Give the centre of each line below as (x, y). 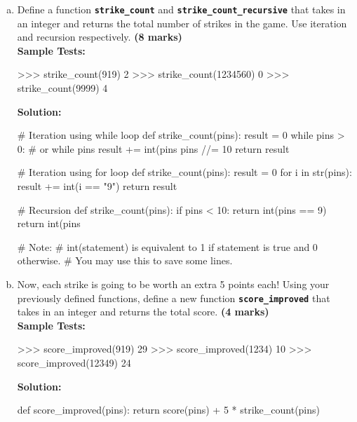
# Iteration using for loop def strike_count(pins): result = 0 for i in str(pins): (184, 172)
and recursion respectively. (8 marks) (100, 37)
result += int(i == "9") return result (97, 186)
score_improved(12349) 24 (74, 362)
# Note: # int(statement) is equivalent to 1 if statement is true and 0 (167, 246)
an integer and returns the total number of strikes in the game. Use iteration (182, 23)
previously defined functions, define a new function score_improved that (174, 298)
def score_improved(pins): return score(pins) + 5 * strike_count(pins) (169, 410)
